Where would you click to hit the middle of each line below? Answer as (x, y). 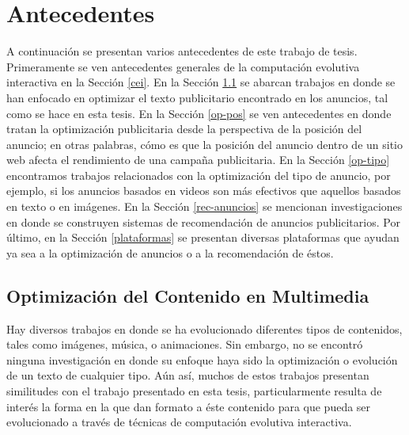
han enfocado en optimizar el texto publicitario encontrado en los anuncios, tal (197, 97)
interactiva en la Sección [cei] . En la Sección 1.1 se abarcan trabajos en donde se (201, 82)
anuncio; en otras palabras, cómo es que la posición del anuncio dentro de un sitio (205, 144)
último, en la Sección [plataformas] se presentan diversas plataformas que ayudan (203, 237)
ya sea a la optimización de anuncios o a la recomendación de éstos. (170, 252)
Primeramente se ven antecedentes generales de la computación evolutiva (183, 66)
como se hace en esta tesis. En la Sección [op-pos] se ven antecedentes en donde (199, 113)
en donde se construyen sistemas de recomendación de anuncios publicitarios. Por (203, 221)
